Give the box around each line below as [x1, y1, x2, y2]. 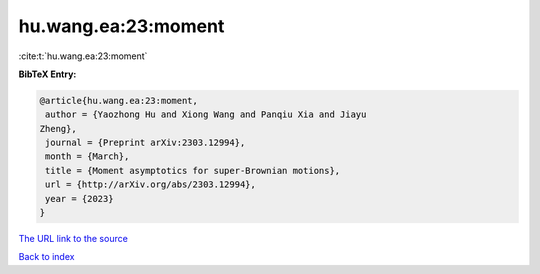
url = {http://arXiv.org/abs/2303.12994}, [45, 179, 257, 190]
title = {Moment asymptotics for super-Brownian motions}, [45, 165, 341, 176]
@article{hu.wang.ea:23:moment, [39, 95, 199, 106]
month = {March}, [45, 151, 130, 162]
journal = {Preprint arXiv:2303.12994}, [45, 137, 246, 149]
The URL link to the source [18, 233, 129, 245]
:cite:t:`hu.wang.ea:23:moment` [18, 50, 148, 62]
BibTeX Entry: [18, 68, 77, 80]
